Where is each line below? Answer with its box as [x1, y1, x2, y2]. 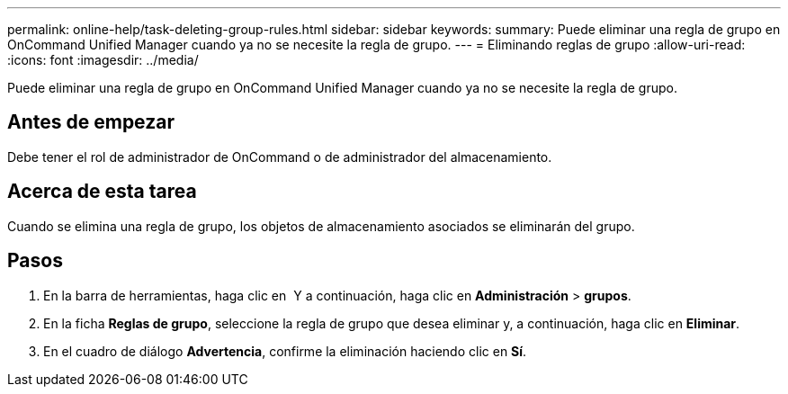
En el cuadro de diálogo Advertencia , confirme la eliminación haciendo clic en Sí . [43, 343, 527, 359]
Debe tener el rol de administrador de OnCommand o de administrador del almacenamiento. [7, 148, 552, 165]
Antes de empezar [7, 111, 175, 134]
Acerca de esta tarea [7, 180, 197, 203]
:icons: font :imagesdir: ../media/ [7, 52, 199, 67]
